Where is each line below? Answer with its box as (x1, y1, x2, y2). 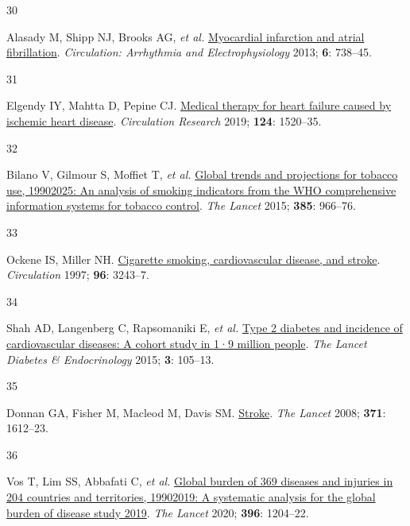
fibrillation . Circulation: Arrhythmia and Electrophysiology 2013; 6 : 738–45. (6, 44, 372, 60)
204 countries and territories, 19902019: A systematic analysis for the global (6, 489, 376, 505)
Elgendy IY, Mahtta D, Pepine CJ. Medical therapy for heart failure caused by (6, 97, 392, 114)
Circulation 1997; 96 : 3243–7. (6, 266, 149, 283)
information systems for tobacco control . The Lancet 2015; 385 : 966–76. (6, 197, 356, 214)
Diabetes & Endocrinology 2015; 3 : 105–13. (6, 350, 215, 367)
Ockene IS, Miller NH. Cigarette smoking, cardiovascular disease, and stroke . (6, 250, 381, 267)
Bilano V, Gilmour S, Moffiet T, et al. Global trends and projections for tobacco (6, 166, 398, 183)
